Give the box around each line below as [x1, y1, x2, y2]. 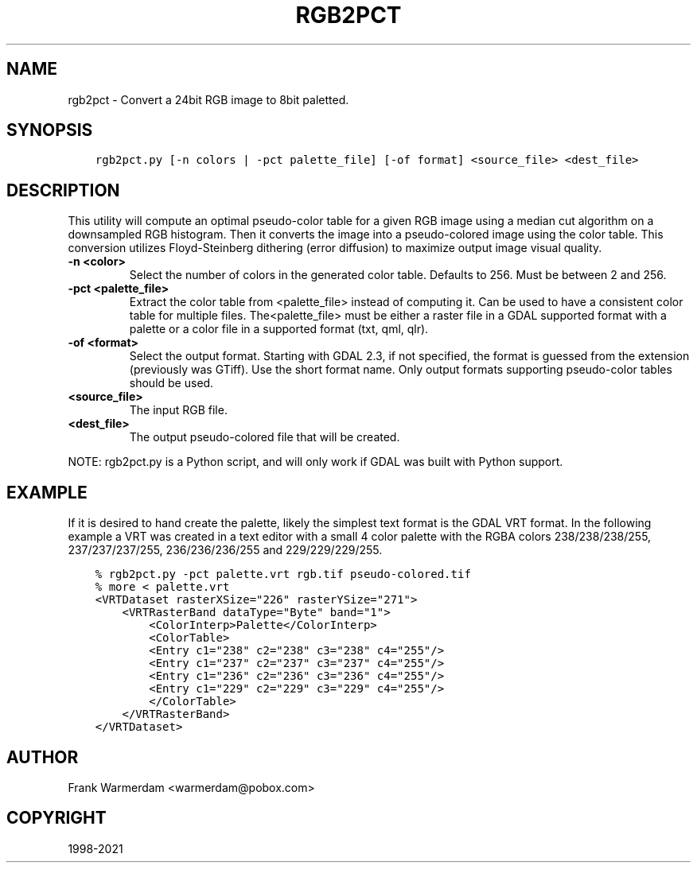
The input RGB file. [129, 403, 228, 417]
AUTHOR [6, 747, 79, 767]
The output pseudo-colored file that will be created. [129, 430, 400, 444]
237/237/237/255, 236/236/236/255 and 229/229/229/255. [68, 543, 383, 557]
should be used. [129, 376, 214, 390]
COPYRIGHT [6, 808, 107, 828]
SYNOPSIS [6, 120, 93, 141]
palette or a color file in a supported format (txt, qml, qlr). [129, 322, 429, 336]
